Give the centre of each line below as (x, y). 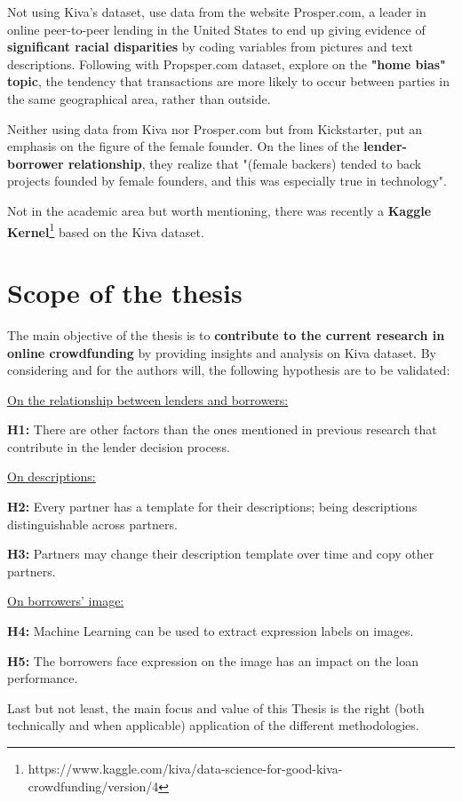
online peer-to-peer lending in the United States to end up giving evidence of (216, 29)
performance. (43, 678)
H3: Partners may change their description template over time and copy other (221, 554)
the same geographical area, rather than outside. (139, 98)
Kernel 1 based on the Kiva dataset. (106, 230)
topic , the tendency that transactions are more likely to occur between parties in (229, 81)
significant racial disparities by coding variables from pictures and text (210, 47)
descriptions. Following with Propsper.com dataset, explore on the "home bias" (227, 64)
